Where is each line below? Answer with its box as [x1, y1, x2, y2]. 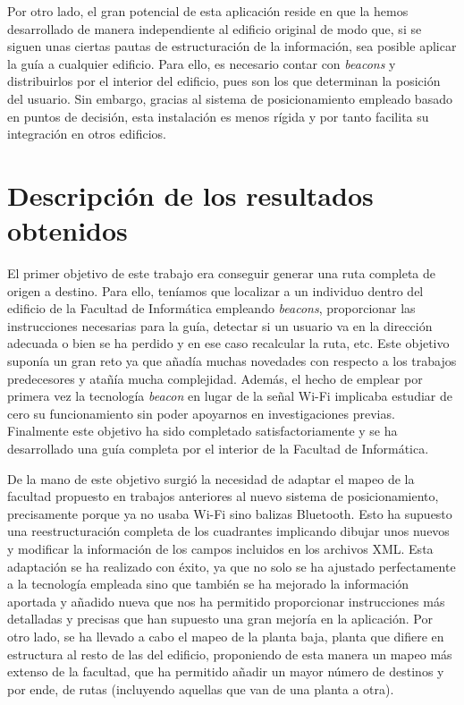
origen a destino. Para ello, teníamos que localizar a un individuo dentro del [7, 281, 424, 300]
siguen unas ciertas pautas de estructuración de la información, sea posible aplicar [7, 37, 457, 55]
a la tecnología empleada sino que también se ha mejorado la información [7, 574, 409, 593]
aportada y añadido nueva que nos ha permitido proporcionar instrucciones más [7, 591, 445, 610]
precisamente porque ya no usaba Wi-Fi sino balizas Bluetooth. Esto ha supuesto [7, 504, 452, 522]
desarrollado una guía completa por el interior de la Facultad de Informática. [7, 439, 429, 457]
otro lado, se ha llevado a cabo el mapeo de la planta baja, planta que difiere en [7, 626, 444, 645]
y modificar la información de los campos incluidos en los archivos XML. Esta [7, 539, 434, 557]
